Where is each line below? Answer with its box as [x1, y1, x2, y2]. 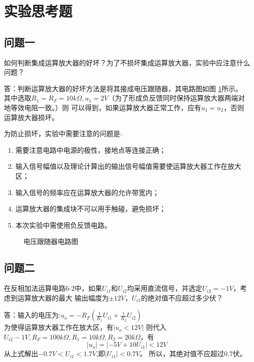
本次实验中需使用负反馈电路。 [15, 220, 111, 230]
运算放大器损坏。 [4, 112, 59, 122]
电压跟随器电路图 [23, 236, 78, 246]
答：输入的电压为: [4, 310, 61, 320]
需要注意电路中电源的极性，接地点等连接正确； [15, 144, 166, 155]
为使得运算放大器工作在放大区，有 [4, 322, 113, 332]
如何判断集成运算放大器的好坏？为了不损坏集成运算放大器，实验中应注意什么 [4, 57, 250, 67]
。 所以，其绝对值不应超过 [140, 348, 224, 359]
